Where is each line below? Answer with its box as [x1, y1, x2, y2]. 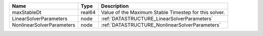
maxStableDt [12, 9, 41, 15]
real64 [80, 9, 96, 15]
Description [101, 3, 129, 9]
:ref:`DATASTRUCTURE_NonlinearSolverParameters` [101, 22, 221, 28]
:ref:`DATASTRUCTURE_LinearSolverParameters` [101, 15, 213, 22]
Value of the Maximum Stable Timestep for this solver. [101, 9, 225, 15]
